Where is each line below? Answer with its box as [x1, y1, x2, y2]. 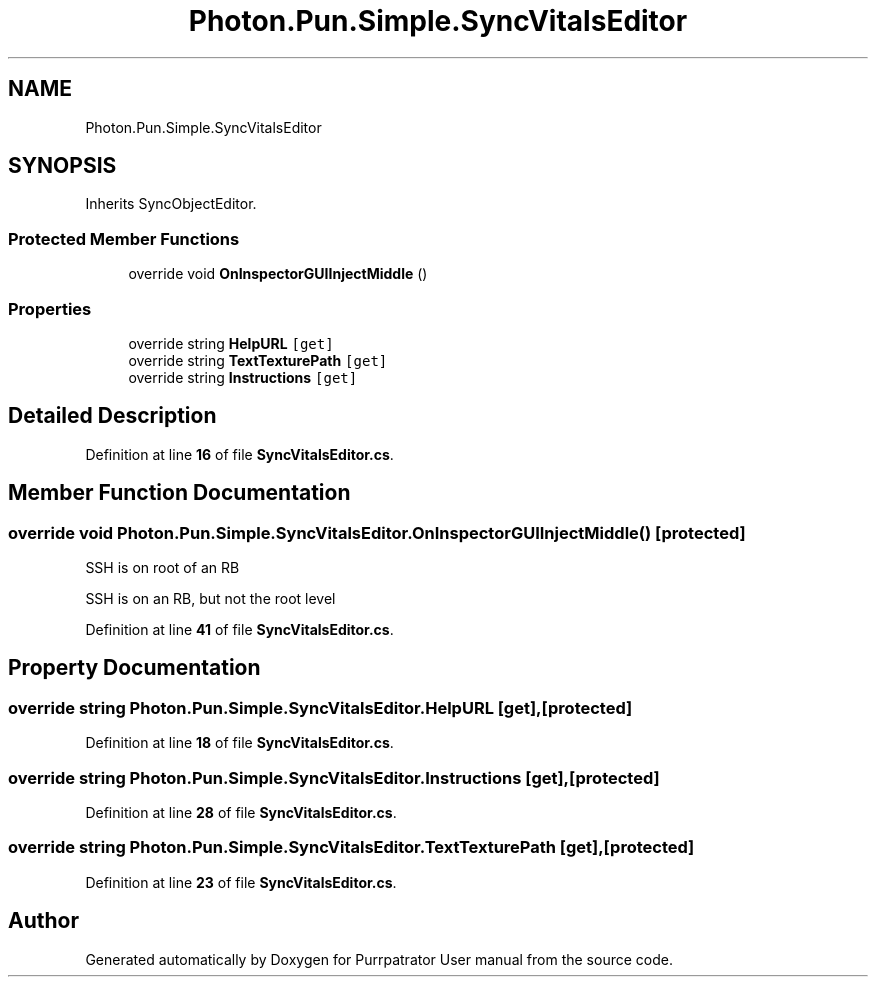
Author [8, 908, 79, 934]
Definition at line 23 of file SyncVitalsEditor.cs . [85, 873, 397, 891]
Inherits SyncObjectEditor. [85, 195, 257, 213]
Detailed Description [8, 403, 217, 429]
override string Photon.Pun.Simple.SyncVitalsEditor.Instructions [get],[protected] [8, 767, 660, 788]
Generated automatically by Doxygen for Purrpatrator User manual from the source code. [85, 950, 673, 968]
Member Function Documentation [8, 480, 351, 506]
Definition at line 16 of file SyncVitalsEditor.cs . [85, 445, 394, 463]
